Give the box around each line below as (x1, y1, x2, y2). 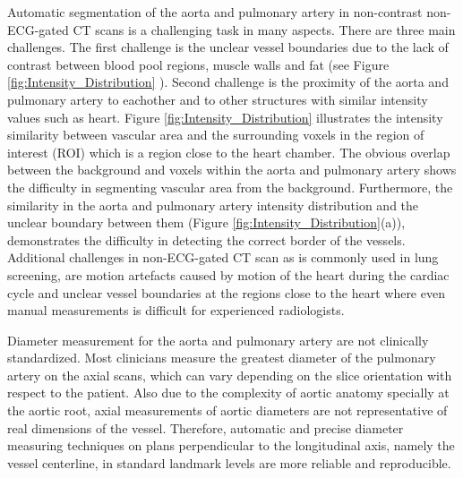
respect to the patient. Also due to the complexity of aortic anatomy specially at (7, 383, 450, 402)
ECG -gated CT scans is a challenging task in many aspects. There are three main (7, 20, 456, 38)
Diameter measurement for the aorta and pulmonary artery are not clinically (7, 330, 429, 349)
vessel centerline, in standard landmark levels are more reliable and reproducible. (7, 453, 451, 472)
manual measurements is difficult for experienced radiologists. (7, 301, 345, 320)
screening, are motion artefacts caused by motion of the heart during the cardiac (7, 265, 450, 284)
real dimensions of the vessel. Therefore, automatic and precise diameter (7, 418, 404, 437)
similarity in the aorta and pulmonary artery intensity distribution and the (7, 195, 419, 214)
